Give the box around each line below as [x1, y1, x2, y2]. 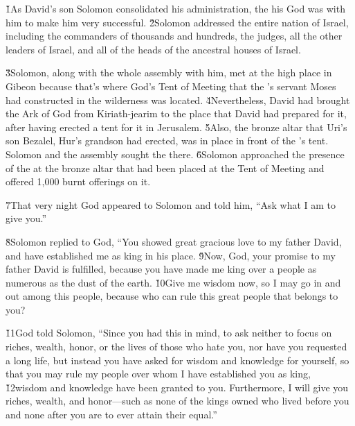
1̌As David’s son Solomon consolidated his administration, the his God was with [6, 1, 345, 15]
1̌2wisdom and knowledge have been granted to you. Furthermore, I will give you [6, 380, 349, 394]
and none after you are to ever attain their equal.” [6, 407, 217, 422]
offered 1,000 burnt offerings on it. [6, 174, 151, 189]
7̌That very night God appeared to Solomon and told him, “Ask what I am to [6, 197, 336, 212]
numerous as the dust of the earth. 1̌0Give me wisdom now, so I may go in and [6, 275, 341, 289]
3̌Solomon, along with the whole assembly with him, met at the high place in [6, 65, 332, 80]
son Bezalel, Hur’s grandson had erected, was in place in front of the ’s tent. [6, 133, 329, 148]
